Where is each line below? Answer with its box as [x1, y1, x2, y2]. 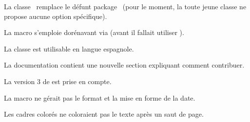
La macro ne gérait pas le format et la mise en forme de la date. [4, 92, 195, 103]
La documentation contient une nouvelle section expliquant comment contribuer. [4, 60, 245, 70]
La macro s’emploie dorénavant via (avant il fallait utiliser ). [4, 27, 184, 37]
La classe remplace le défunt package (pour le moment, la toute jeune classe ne [4, 1, 247, 11]
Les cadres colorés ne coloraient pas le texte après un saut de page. [4, 109, 204, 119]
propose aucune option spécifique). [4, 11, 107, 21]
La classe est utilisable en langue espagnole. [4, 43, 134, 53]
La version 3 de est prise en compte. [4, 76, 112, 86]
